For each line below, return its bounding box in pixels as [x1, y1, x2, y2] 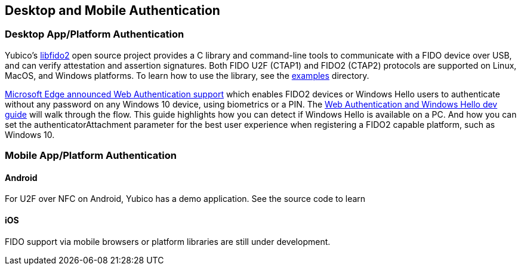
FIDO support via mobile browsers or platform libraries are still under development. [5, 236, 331, 247]
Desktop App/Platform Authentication [5, 28, 184, 41]
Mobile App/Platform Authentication [5, 149, 177, 162]
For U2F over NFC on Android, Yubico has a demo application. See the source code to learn [5, 194, 366, 204]
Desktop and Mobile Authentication [5, 3, 220, 18]
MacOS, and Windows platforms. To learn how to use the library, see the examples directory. [5, 70, 369, 81]
